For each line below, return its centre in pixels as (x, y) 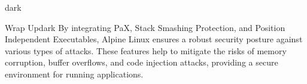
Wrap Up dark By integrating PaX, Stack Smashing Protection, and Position (145, 27)
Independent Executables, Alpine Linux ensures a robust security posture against (154, 39)
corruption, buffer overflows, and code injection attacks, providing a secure (142, 62)
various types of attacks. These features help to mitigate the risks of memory (146, 50)
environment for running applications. (74, 74)
